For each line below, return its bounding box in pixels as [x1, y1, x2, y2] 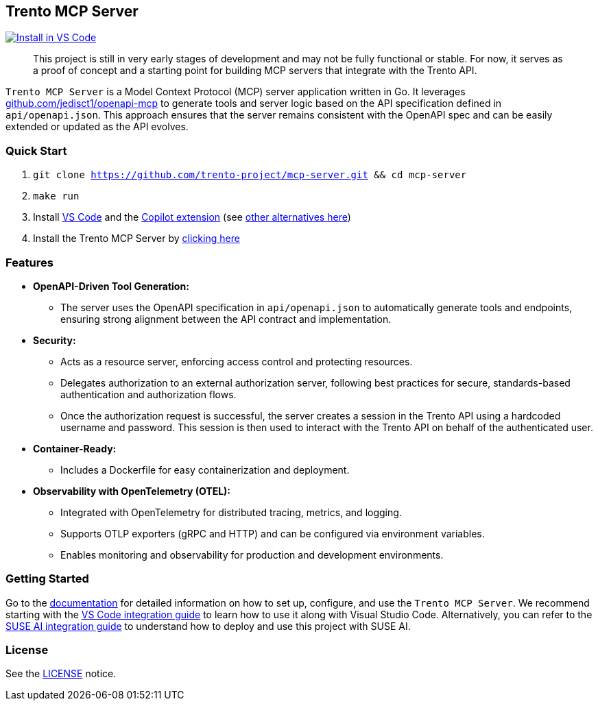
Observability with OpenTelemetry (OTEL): [33, 485, 231, 497]
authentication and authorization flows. [60, 388, 237, 400]
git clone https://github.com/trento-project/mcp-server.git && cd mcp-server [33, 169, 467, 181]
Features [5, 255, 53, 269]
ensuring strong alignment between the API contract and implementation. [60, 313, 392, 325]
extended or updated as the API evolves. [5, 121, 189, 133]
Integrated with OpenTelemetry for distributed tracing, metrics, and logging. [60, 506, 402, 518]
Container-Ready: [33, 442, 117, 454]
